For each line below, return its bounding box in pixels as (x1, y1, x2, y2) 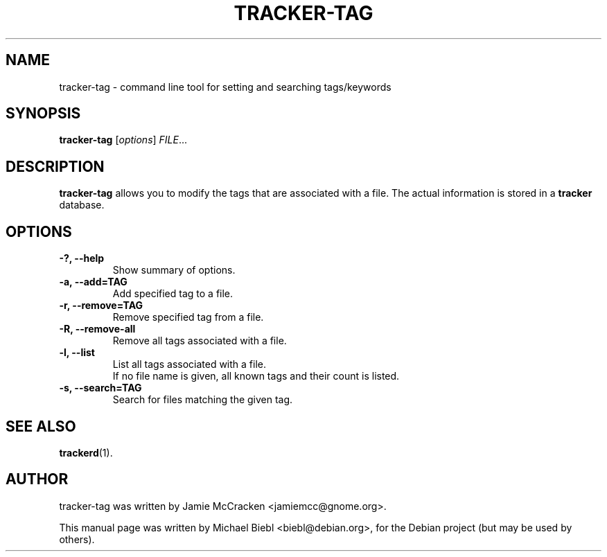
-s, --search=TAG (59, 382, 142, 394)
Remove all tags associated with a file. (112, 335, 287, 347)
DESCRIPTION (6, 157, 105, 175)
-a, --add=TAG (59, 276, 127, 288)
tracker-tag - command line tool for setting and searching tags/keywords (59, 80, 392, 93)
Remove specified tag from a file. (112, 311, 264, 324)
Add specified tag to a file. (112, 288, 234, 300)
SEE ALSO (6, 417, 76, 435)
